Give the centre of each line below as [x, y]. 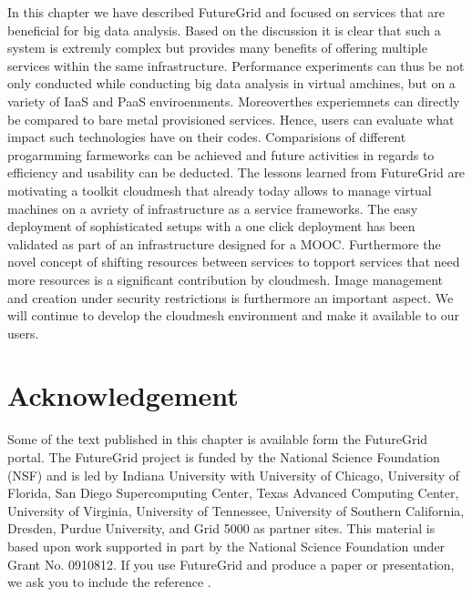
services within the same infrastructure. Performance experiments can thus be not [236, 65]
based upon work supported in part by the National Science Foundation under [226, 546]
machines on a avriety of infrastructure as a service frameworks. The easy [213, 208]
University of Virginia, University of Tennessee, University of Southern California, [236, 510]
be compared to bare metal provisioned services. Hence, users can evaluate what [231, 119]
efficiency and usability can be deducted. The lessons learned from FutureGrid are [236, 172]
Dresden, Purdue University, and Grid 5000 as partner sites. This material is [221, 528]
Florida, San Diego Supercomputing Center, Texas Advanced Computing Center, [233, 493]
